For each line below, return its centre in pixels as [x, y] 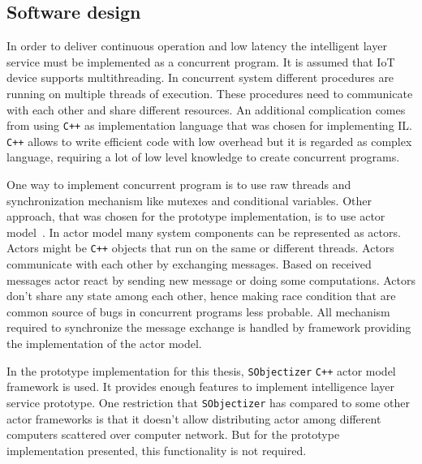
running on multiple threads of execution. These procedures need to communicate [210, 93]
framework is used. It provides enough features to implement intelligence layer [201, 387]
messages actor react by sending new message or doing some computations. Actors [211, 279]
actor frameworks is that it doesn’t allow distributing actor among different [194, 418]
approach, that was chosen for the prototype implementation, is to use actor [196, 216]
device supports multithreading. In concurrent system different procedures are [200, 77]
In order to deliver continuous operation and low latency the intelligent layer [197, 46]
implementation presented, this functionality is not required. [157, 450]
